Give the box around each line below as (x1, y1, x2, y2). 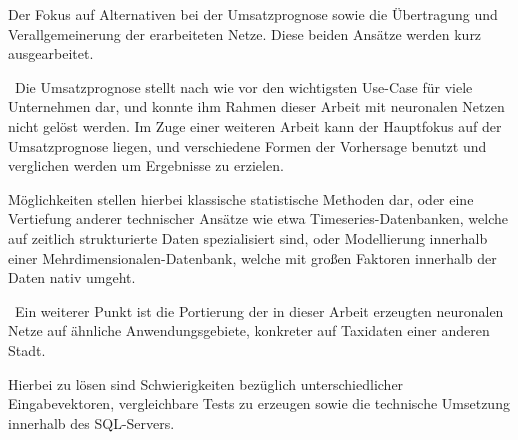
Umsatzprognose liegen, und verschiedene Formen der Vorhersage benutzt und (8, 135, 487, 156)
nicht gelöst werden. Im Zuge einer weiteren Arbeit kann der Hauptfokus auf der (8, 115, 502, 136)
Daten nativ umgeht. (8, 267, 136, 288)
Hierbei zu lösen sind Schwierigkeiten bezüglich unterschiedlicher (8, 373, 404, 394)
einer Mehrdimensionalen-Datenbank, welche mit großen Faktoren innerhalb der (8, 247, 497, 268)
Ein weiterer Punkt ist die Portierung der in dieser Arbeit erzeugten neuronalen (14, 300, 504, 321)
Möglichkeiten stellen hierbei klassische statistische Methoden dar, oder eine (8, 188, 474, 209)
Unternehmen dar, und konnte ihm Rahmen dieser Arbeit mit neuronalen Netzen (8, 96, 505, 117)
